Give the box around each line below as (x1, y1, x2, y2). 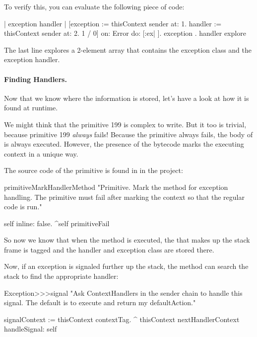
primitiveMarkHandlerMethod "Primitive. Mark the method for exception (4, 181, 228, 192)
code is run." (4, 201, 42, 212)
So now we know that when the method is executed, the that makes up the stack (4, 235, 250, 245)
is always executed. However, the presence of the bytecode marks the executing (4, 139, 244, 149)
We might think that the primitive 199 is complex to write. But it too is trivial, (4, 119, 247, 129)
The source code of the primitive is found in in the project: (4, 165, 183, 175)
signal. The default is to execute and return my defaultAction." (4, 297, 196, 308)
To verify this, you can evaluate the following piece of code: (4, 1, 185, 11)
